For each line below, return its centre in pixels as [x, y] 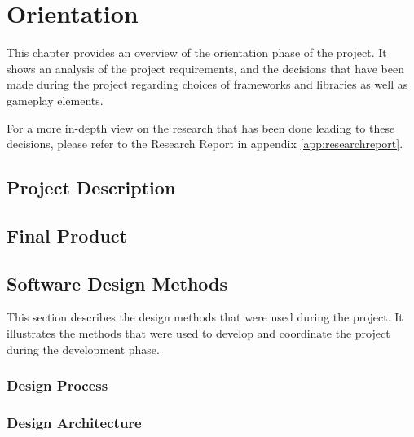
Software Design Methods [117, 283]
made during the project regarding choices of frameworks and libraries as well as [207, 84]
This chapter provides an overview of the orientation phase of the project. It [197, 52]
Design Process [57, 385]
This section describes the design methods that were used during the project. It [205, 317]
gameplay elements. [55, 100]
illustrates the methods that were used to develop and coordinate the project [198, 333]
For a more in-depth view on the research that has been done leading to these [201, 127]
